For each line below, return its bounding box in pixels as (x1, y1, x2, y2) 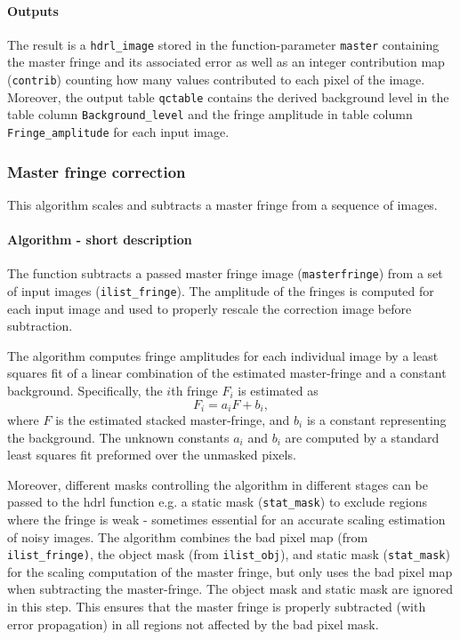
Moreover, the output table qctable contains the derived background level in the (7, 87, 449, 106)
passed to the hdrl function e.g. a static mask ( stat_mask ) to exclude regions (7, 492, 428, 511)
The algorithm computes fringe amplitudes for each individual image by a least (7, 346, 439, 364)
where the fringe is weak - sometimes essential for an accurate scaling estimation (7, 510, 446, 529)
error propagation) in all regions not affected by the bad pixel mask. (7, 614, 379, 633)
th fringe (171, 380, 218, 399)
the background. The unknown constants (7, 428, 230, 446)
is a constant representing (306, 411, 447, 429)
